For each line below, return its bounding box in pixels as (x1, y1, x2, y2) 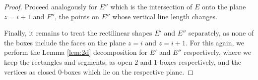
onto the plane (201, 1, 246, 11)
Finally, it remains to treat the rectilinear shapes (4, 28, 152, 38)
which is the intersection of (110, 1, 193, 11)
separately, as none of (188, 28, 254, 38)
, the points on (55, 11, 99, 21)
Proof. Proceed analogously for (4, 1, 97, 11)
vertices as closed (4, 66, 56, 77)
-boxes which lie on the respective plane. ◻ (62, 66, 193, 77)
